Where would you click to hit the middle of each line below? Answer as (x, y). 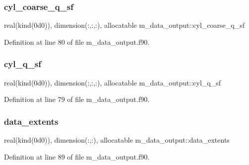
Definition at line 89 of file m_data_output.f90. (77, 156)
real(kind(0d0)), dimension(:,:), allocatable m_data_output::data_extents (117, 140)
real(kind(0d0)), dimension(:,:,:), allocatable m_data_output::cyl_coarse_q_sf (124, 25)
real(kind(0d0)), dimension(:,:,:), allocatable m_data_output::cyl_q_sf (113, 82)
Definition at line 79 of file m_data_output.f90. (77, 99)
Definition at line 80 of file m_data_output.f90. (77, 41)
